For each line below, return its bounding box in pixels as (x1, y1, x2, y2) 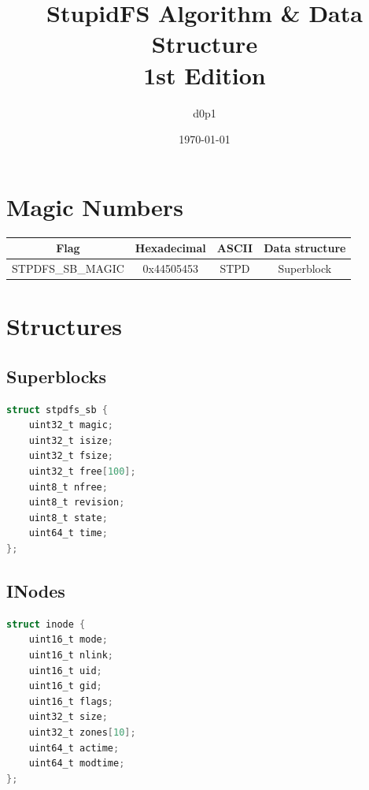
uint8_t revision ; (28, 497, 125, 509)
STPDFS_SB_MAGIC (12, 259, 124, 276)
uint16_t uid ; (28, 665, 102, 676)
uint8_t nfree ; (28, 481, 108, 493)
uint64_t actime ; (28, 742, 120, 754)
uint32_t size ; (28, 711, 108, 723)
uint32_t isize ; (28, 434, 114, 446)
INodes (6, 578, 65, 602)
